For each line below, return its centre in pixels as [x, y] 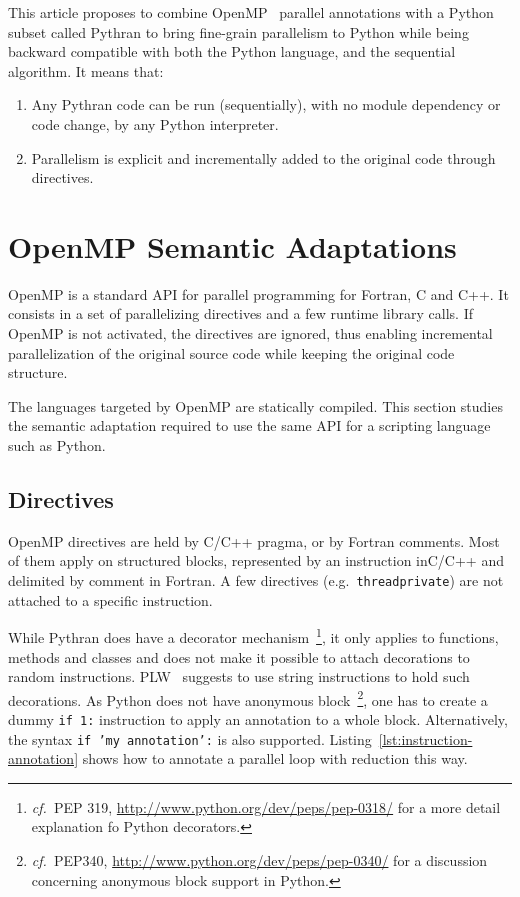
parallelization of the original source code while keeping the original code [231, 352]
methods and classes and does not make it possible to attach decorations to [239, 656]
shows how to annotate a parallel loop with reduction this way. [275, 758]
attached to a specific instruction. [110, 599]
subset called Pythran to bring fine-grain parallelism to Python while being [238, 31]
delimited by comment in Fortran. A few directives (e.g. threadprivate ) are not [256, 580]
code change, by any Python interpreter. [155, 123]
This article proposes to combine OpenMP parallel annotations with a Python [251, 12]
